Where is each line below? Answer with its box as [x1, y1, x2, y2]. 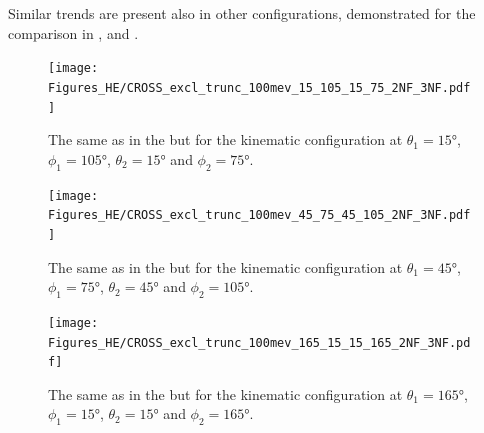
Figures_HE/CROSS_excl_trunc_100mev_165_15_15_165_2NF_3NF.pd [48, 335, 471, 350]
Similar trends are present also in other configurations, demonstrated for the [8, 3, 476, 23]
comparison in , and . [8, 22, 139, 43]
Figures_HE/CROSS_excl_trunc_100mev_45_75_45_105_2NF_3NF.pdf [48, 208, 471, 223]
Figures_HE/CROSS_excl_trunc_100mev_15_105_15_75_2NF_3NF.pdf [48, 80, 471, 95]
